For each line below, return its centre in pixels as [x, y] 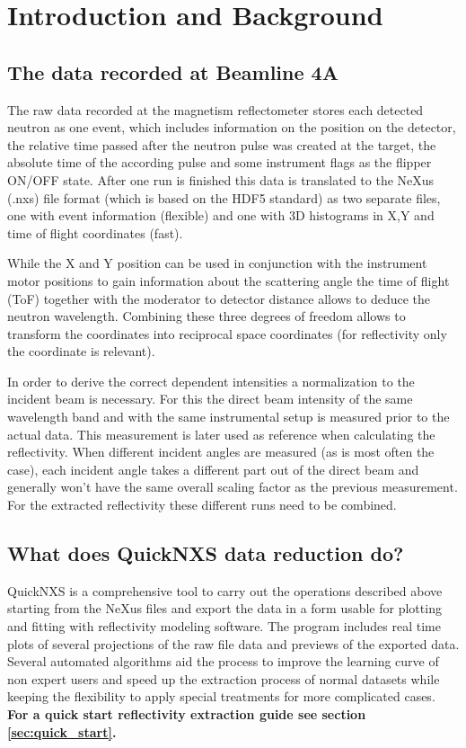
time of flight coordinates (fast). [95, 232]
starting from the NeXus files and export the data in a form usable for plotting [224, 608]
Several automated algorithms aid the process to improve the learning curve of [223, 661]
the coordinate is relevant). [81, 351]
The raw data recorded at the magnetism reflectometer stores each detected [215, 109]
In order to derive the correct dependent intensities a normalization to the [211, 381]
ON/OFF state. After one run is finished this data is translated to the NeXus [221, 179]
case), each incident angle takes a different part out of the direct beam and [213, 469]
